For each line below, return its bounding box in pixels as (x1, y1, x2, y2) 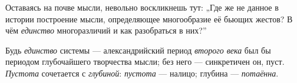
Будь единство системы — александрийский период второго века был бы (5, 44, 271, 56)
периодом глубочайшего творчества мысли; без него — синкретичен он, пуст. (5, 55, 285, 68)
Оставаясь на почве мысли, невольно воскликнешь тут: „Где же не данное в (5, 1, 279, 13)
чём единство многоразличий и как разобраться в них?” (5, 24, 207, 36)
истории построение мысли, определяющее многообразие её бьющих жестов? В (5, 12, 293, 25)
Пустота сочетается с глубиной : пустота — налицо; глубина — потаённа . (5, 67, 279, 79)
